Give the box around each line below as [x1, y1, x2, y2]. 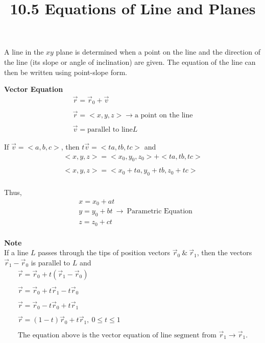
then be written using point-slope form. [4, 66, 127, 77]
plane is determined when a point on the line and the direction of [56, 46, 260, 57]
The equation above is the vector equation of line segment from [17, 331, 216, 339]
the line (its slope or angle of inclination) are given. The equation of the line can [4, 56, 256, 67]
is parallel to [31, 257, 70, 267]
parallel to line [87, 126, 133, 133]
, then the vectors [197, 247, 252, 258]
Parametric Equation [127, 208, 192, 215]
